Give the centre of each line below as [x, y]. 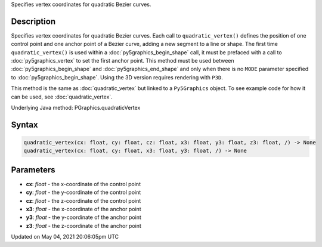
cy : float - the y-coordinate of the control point [83, 192]
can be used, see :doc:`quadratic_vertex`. [62, 97]
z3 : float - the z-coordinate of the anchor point [83, 226]
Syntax [24, 124]
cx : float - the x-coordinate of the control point [83, 184]
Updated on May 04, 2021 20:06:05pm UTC [65, 237]
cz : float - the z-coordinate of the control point [83, 200]
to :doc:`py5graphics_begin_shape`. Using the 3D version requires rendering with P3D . [117, 77]
